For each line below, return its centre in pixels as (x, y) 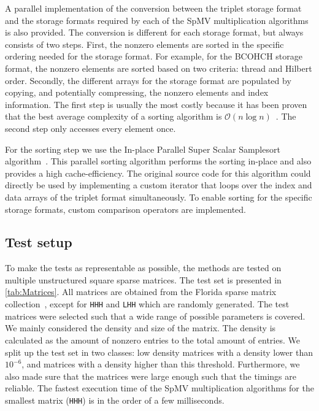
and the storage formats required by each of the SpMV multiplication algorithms (157, 20)
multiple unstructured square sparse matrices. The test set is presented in (143, 279)
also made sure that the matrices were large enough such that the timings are (151, 376)
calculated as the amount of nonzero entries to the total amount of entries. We (152, 340)
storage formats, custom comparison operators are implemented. (125, 209)
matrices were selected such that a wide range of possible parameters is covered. (155, 316)
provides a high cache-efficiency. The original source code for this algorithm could (158, 173)
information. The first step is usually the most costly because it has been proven (156, 104)
